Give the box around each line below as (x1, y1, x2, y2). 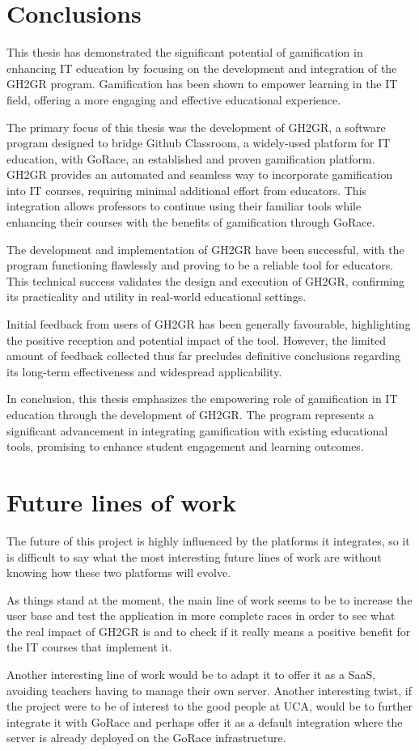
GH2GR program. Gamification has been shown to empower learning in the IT (6, 75, 398, 92)
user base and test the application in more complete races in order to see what (6, 607, 396, 624)
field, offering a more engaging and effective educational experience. (6, 91, 341, 108)
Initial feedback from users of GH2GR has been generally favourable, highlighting (6, 316, 411, 333)
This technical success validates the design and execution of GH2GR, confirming (6, 272, 405, 289)
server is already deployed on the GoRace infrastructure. (6, 729, 286, 746)
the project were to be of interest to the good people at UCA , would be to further (6, 698, 413, 715)
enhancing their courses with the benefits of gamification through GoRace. (6, 214, 375, 231)
